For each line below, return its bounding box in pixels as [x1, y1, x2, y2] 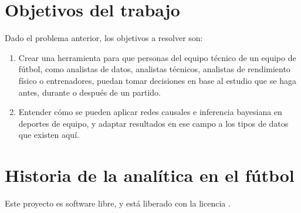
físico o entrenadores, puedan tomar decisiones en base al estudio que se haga [18, 74, 296, 86]
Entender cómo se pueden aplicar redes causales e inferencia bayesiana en [18, 106, 282, 118]
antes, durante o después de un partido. [18, 86, 161, 98]
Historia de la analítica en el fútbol [5, 163, 295, 187]
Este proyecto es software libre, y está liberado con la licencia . [5, 197, 231, 209]
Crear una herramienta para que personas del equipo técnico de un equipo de [18, 51, 296, 63]
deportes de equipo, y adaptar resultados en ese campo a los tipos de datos [18, 117, 289, 129]
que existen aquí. [18, 129, 79, 141]
